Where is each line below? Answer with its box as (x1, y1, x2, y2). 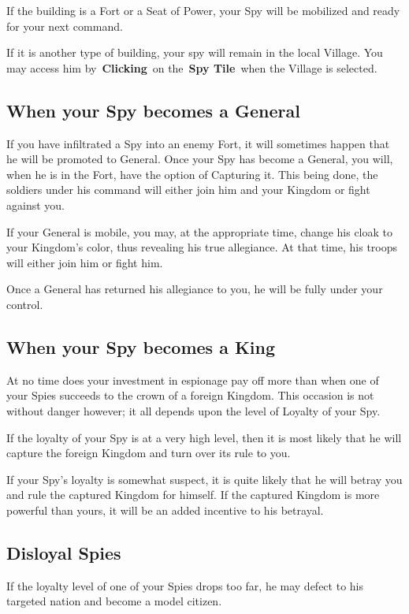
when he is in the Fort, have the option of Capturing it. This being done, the (6, 166, 378, 182)
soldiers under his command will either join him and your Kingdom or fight (6, 181, 370, 198)
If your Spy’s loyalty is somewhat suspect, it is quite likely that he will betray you (6, 471, 403, 487)
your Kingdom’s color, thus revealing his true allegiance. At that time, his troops (6, 239, 398, 255)
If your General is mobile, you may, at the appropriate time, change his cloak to (6, 223, 393, 240)
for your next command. (6, 17, 123, 34)
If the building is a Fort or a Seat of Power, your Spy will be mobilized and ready (6, 2, 400, 18)
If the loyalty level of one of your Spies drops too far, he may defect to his (6, 577, 363, 594)
